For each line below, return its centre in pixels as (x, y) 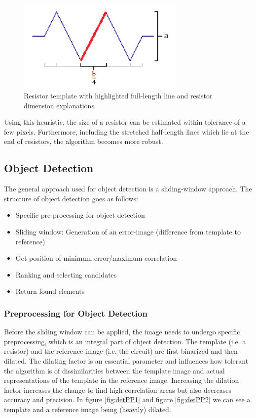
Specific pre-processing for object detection (80, 215)
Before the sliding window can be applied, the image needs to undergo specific (122, 332)
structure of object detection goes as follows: (71, 198)
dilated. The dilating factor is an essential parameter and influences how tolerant (126, 360)
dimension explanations (59, 105)
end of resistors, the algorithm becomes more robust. (84, 141)
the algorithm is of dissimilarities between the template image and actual (114, 370)
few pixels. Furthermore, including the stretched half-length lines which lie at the (127, 131)
